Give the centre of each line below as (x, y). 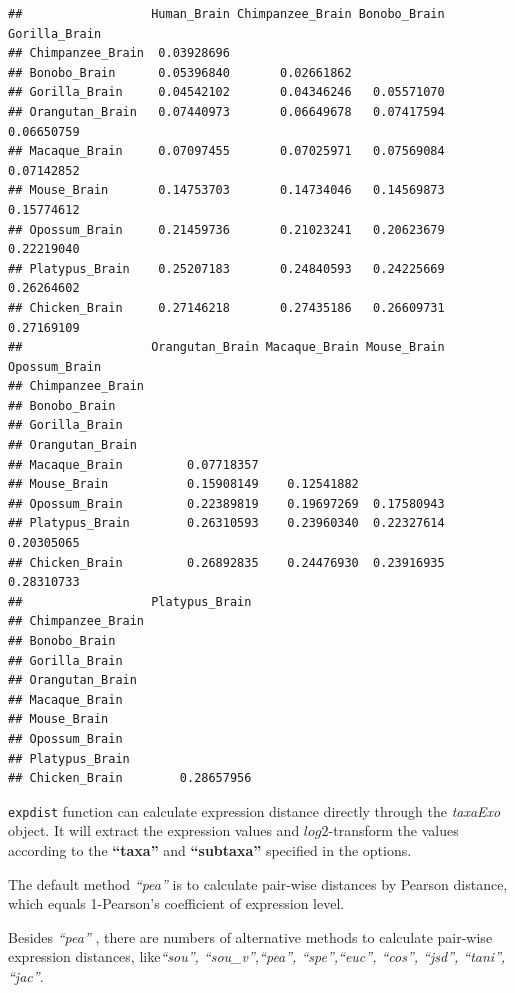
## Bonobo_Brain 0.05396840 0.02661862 (180, 72)
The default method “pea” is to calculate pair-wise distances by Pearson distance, (258, 883)
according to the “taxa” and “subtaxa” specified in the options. (210, 850)
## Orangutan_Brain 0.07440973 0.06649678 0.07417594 (226, 111)
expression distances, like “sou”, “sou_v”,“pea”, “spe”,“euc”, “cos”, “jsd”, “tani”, (257, 956)
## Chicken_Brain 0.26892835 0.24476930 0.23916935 (226, 562)
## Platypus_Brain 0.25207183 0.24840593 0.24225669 (226, 268)
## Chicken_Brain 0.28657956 (130, 778)
